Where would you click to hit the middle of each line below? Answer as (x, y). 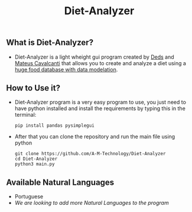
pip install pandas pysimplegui (54, 126)
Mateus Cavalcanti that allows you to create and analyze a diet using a (100, 63)
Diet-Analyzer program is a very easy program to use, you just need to (100, 102)
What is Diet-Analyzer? (50, 43)
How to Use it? (33, 88)
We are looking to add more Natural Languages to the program (92, 203)
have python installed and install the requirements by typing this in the (100, 108)
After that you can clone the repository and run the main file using (95, 137)
